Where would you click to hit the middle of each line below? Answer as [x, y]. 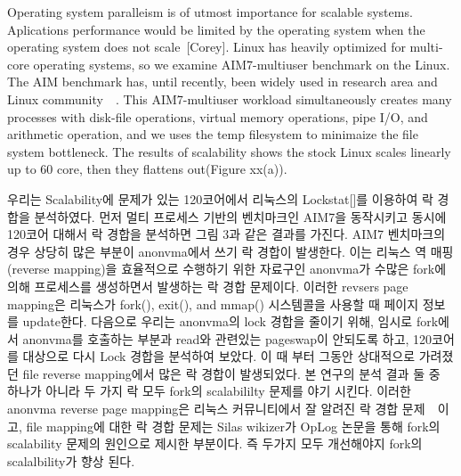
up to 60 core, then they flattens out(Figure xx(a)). [147, 169]
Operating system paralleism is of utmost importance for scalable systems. [210, 12]
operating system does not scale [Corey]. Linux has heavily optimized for [206, 47]
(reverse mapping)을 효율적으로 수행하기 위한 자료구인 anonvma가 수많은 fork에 [227, 269]
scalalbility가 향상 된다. [71, 460]
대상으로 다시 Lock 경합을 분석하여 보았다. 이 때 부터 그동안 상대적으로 [219, 356]
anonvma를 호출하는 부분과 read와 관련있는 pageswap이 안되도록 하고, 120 [227, 338]
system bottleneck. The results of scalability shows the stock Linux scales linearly [229, 151]
